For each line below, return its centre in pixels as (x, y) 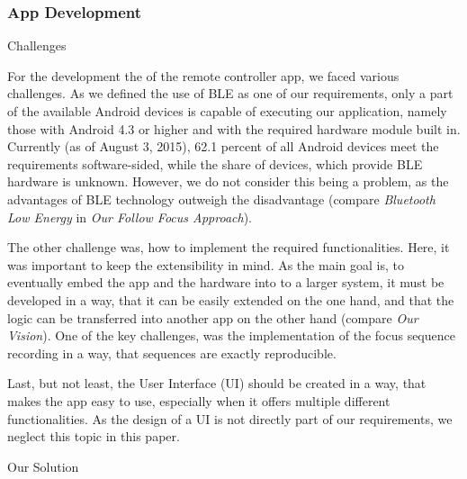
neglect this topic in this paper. (94, 436)
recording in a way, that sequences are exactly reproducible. (172, 352)
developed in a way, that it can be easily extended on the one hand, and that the (231, 299)
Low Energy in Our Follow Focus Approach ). (130, 217)
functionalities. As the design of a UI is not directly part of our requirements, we (230, 418)
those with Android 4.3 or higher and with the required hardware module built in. (234, 128)
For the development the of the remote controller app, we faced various (203, 75)
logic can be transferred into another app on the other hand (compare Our (213, 317)
